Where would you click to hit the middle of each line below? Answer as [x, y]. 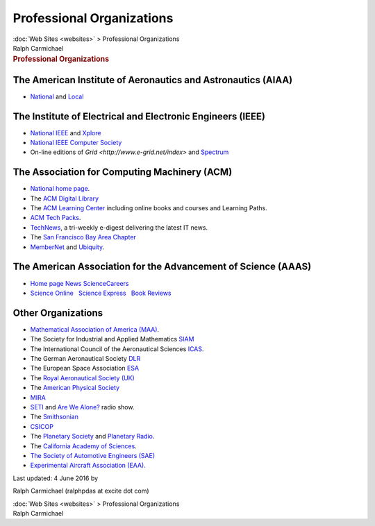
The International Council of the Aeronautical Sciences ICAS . [117, 349]
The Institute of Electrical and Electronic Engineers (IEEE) [139, 116]
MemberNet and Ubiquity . [67, 247]
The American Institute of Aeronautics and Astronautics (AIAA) [153, 80]
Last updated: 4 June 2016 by [56, 478]
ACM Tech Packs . [56, 218]
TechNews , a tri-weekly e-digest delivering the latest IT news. [119, 227]
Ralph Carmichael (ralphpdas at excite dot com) [81, 491]
